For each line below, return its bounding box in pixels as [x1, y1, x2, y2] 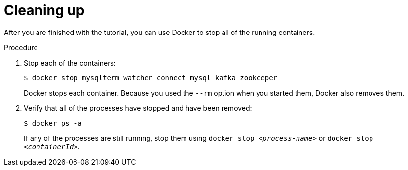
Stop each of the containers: [24, 58, 116, 67]
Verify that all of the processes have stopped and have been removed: [24, 103, 252, 112]
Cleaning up [4, 2, 85, 19]
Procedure [4, 43, 38, 52]
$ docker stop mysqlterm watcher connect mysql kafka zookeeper [24, 73, 278, 82]
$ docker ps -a [24, 119, 82, 127]
